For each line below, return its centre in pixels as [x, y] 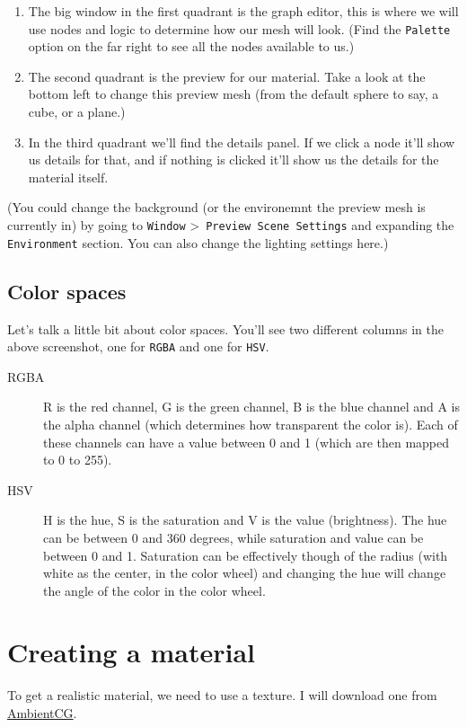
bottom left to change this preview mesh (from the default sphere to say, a [233, 94]
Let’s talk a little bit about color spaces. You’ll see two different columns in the [225, 328]
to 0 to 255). [78, 460]
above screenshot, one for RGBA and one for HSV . [138, 346]
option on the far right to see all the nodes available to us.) [191, 46]
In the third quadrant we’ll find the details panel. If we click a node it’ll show [242, 142]
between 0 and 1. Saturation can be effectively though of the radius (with [246, 555]
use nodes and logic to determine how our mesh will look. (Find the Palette [239, 28]
